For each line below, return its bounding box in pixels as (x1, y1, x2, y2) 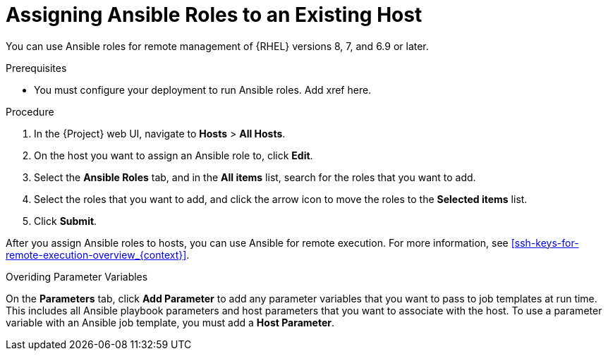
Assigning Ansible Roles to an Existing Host (6, 3, 422, 27)
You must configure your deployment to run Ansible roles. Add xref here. (34, 83, 372, 96)
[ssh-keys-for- (511, 236, 579, 249)
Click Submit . (34, 214, 97, 227)
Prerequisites (6, 61, 67, 74)
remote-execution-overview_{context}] (6, 248, 187, 261)
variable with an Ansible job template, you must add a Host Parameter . (6, 316, 335, 329)
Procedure (6, 105, 54, 118)
